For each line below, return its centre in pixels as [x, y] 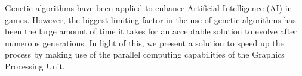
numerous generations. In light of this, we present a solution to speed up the [144, 42]
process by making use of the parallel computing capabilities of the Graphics [145, 54]
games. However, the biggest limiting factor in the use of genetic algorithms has [150, 19]
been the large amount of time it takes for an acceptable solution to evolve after [151, 31]
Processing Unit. [35, 66]
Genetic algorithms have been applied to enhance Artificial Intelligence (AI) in [149, 8]
